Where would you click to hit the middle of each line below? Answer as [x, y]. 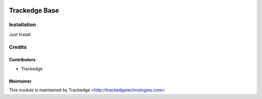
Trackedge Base [34, 10]
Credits [18, 47]
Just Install [20, 34]
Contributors [22, 60]
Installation [23, 25]
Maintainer [20, 81]
